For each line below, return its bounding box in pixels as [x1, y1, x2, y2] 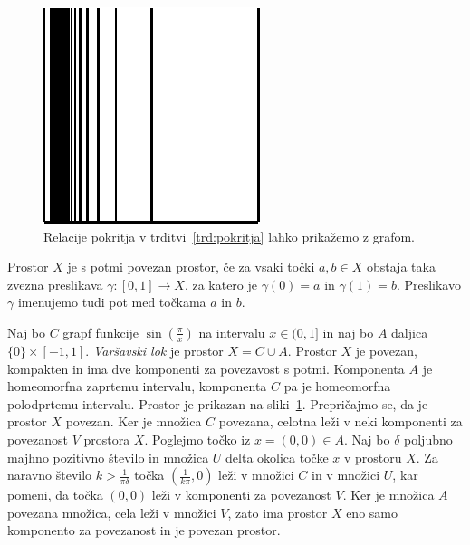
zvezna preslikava [7, 274, 103, 293]
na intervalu [198, 322, 265, 341]
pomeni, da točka [7, 485, 103, 504]
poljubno [404, 429, 453, 448]
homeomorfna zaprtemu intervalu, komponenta [7, 377, 267, 396]
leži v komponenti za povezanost [151, 485, 331, 504]
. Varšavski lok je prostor [85, 340, 224, 359]
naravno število [7, 465, 92, 484]
